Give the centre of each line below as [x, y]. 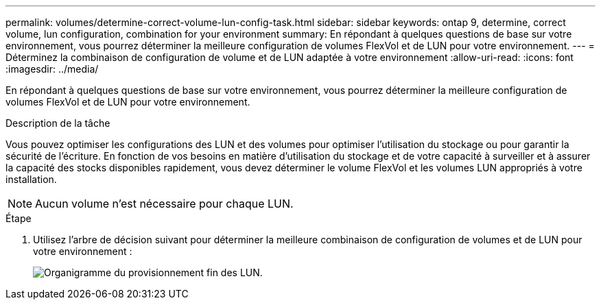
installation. [31, 179]
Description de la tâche [58, 123]
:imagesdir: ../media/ [52, 69]
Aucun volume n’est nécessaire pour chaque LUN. [164, 204]
